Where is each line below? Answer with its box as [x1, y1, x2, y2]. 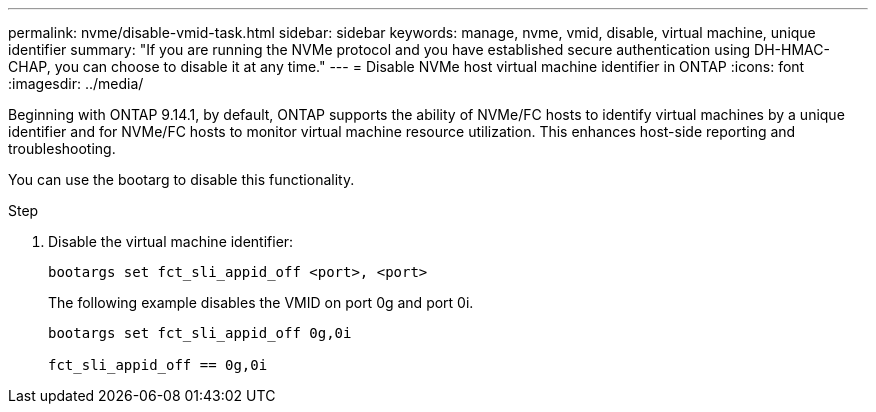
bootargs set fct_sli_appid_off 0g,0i [48, 325, 352, 341]
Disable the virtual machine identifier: [48, 233, 294, 250]
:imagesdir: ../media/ [8, 75, 144, 92]
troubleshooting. [8, 140, 116, 157]
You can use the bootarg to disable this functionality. [8, 171, 355, 188]
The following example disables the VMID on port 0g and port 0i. [48, 294, 474, 311]
